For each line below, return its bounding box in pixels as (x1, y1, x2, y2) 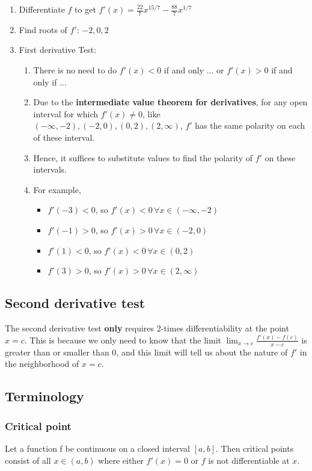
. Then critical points (215, 442, 294, 454)
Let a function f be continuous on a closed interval (5, 442, 190, 454)
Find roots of (19, 23, 67, 35)
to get (75, 3, 96, 15)
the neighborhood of (5, 357, 79, 370)
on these (265, 151, 296, 164)
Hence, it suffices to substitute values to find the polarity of (33, 151, 252, 164)
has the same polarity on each (195, 119, 305, 132)
